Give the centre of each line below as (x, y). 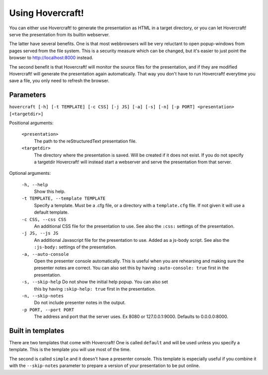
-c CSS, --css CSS (44, 219)
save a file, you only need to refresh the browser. (59, 81)
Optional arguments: (30, 173)
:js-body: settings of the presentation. (75, 247)
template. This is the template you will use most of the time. (70, 350)
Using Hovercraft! (47, 13)
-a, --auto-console (45, 254)
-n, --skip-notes (43, 296)
